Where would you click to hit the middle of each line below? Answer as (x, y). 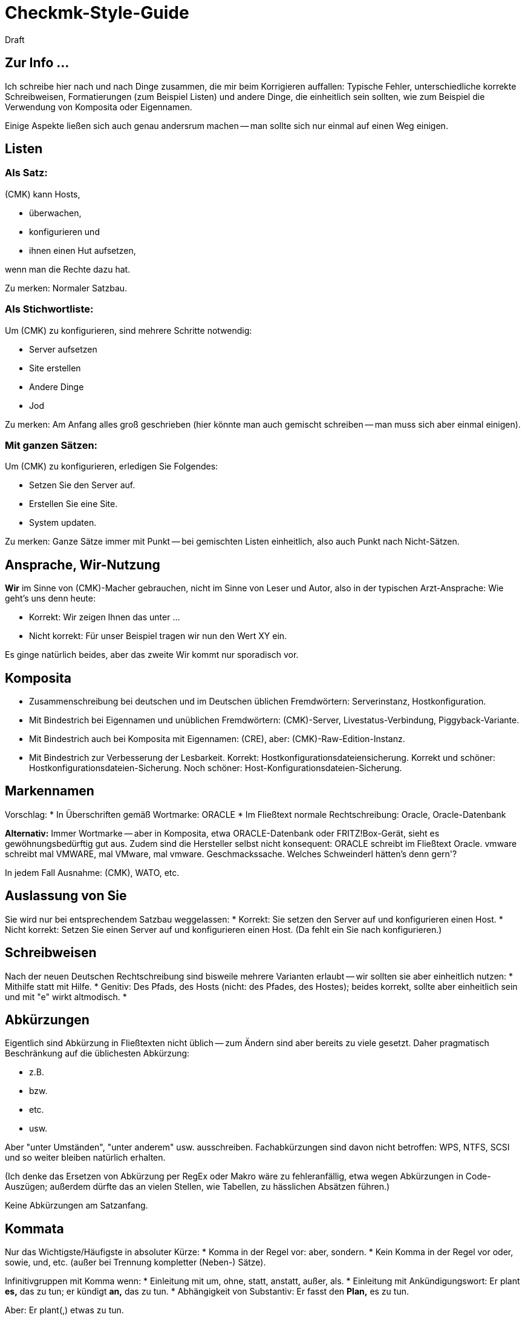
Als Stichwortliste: (49, 309)
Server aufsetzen (63, 349)
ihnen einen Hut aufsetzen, (83, 250)
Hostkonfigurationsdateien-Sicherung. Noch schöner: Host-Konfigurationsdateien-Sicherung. (216, 768)
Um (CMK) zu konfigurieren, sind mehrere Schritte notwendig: (129, 330)
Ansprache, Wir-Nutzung (83, 565)
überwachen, (55, 213)
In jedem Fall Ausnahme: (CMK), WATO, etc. (92, 872)
